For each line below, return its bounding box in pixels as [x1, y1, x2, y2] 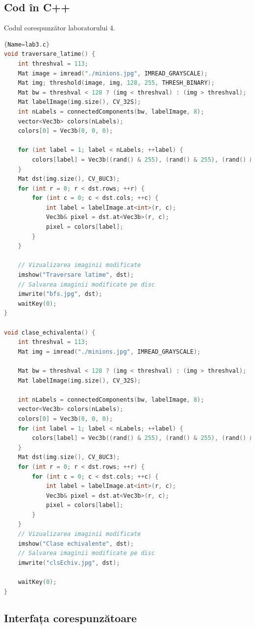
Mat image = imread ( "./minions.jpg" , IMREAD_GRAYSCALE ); [18, 70, 208, 77]
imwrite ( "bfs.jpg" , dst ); [18, 290, 102, 298]
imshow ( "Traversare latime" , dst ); [18, 271, 134, 279]
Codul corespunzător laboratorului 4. [4, 23, 115, 33]
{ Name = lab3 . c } [4, 41, 50, 48]
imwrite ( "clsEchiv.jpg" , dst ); [18, 559, 120, 566]
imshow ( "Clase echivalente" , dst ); [18, 540, 134, 547]
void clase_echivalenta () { [4, 329, 96, 336]
